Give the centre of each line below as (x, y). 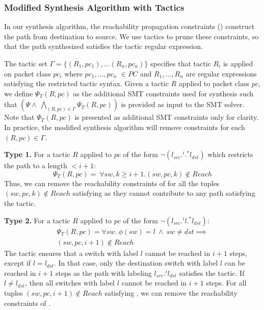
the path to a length (36, 165)
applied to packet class (214, 83)
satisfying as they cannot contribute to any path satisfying (164, 193)
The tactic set (26, 63)
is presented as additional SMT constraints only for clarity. (167, 117)
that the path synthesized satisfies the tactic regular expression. (103, 46)
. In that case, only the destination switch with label (136, 263)
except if (18, 263)
